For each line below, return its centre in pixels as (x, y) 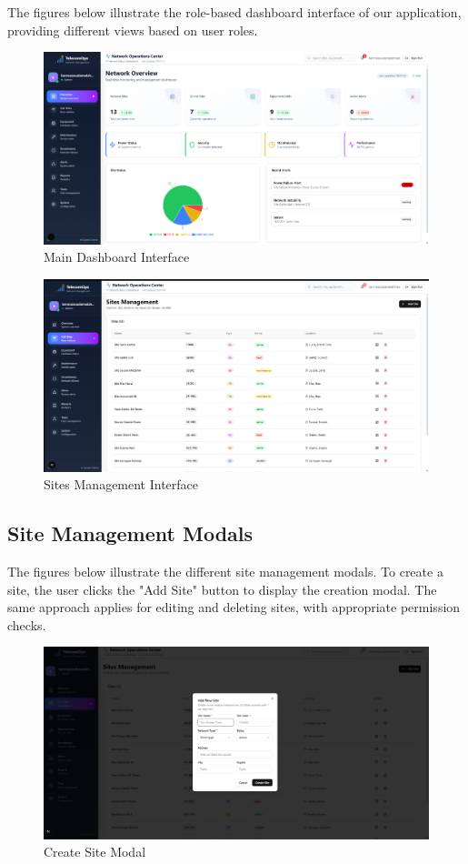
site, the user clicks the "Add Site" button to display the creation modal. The (222, 589)
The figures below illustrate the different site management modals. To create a (225, 571)
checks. (27, 624)
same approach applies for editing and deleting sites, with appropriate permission (234, 607)
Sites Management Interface (121, 484)
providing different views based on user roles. (133, 30)
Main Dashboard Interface (117, 257)
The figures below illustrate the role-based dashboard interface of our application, (234, 12)
